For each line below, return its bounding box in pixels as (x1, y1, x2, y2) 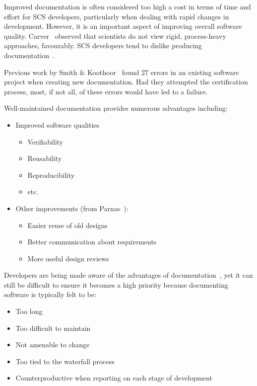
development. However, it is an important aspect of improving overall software (4, 21, 242, 31)
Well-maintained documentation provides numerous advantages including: (4, 103, 228, 113)
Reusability (27, 153, 62, 163)
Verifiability (27, 136, 64, 147)
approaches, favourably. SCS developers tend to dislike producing (4, 40, 202, 51)
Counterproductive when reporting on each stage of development (15, 373, 212, 383)
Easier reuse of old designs (27, 220, 108, 230)
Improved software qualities (15, 119, 100, 130)
